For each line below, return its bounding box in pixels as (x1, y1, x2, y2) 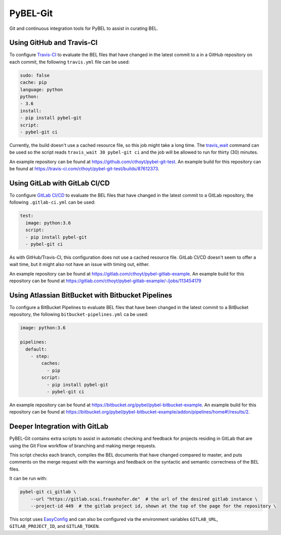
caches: (41, 360, 61, 366)
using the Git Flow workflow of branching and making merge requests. (9, 442, 156, 448)
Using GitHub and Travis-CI (9, 39, 98, 47)
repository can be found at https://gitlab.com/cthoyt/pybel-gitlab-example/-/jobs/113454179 (9, 278, 202, 284)
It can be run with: (9, 475, 48, 481)
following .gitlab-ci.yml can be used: (9, 199, 96, 205)
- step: (30, 353, 50, 359)
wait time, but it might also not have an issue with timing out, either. (9, 261, 150, 267)
